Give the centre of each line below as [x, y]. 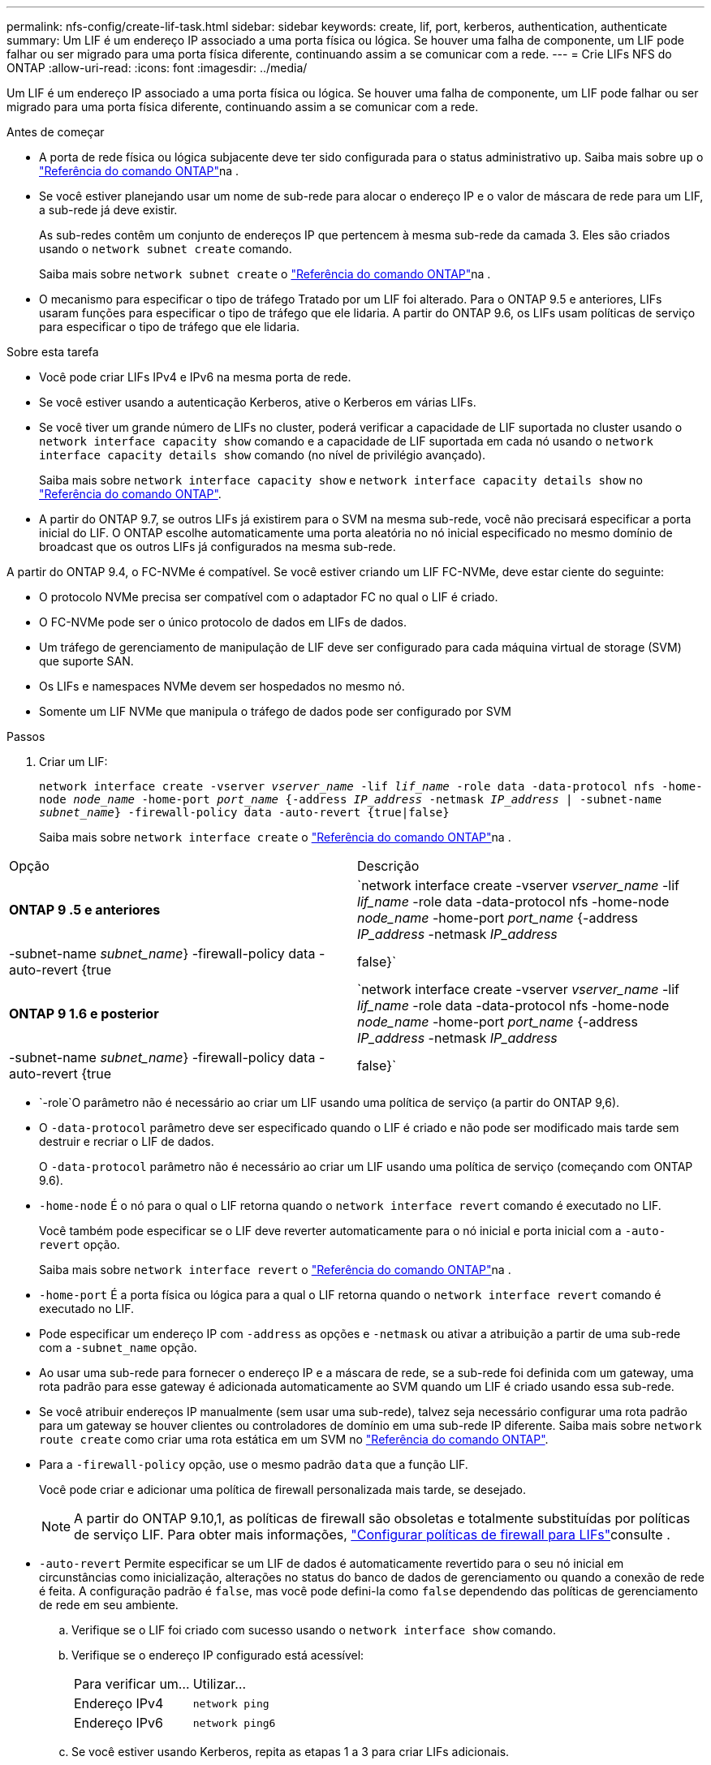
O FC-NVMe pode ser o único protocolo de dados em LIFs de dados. [223, 622]
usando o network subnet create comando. [166, 249]
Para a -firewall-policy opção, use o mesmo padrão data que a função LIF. [254, 1464]
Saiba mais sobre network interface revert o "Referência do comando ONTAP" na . [275, 1270]
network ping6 [234, 1723]
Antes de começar [56, 132]
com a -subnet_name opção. [118, 1347]
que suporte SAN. [86, 661]
